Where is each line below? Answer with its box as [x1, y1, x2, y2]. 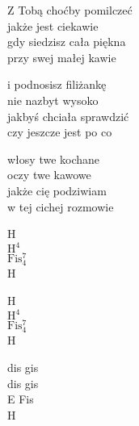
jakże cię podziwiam [7, 182, 107, 198]
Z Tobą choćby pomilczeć [7, 2, 133, 18]
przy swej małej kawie [7, 48, 116, 65]
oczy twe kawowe [7, 166, 91, 183]
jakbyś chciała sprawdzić [7, 107, 129, 124]
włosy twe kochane [7, 150, 100, 167]
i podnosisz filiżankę [7, 76, 107, 93]
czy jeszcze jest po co [7, 123, 112, 140]
